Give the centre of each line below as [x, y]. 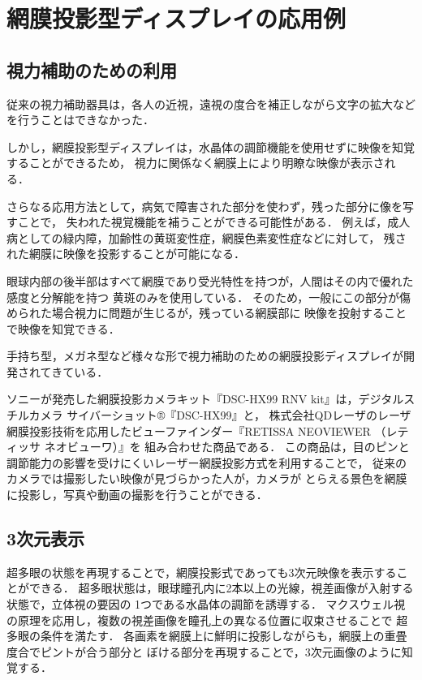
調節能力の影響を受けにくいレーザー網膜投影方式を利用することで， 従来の [207, 462]
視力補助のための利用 [92, 69]
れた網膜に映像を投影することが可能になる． [126, 254]
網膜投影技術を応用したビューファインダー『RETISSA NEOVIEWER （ [196, 430]
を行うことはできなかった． [80, 120]
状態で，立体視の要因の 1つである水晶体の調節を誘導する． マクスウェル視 [206, 604]
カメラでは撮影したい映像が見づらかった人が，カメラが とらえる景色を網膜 [207, 478]
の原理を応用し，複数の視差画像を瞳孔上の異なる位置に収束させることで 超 [207, 620]
